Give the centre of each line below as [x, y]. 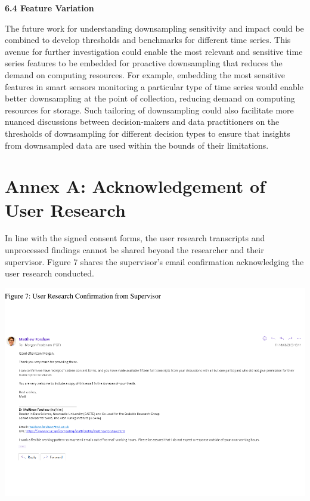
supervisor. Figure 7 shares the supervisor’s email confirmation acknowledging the [154, 261]
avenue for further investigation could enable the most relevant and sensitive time [154, 51]
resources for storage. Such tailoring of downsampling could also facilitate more [149, 110]
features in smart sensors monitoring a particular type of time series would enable [154, 86]
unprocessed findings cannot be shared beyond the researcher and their [134, 250]
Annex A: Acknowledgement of [135, 186]
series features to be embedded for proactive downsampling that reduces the [144, 63]
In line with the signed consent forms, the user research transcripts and [135, 238]
